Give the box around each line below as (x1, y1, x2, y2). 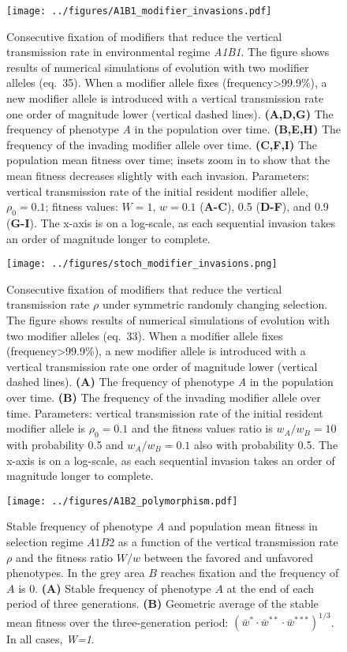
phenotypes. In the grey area (6, 564, 145, 581)
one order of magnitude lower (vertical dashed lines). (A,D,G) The (6, 105, 334, 122)
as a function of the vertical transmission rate (118, 534, 338, 549)
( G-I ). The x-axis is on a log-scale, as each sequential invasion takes (6, 214, 335, 230)
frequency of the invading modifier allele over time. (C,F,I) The (6, 136, 318, 152)
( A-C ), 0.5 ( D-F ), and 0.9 (200, 198, 329, 215)
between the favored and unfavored (144, 549, 313, 565)
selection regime (6, 534, 84, 549)
